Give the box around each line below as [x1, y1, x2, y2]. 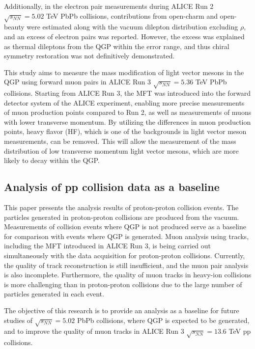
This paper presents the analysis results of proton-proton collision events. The [4, 202, 239, 213]
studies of [4, 315, 33, 325]
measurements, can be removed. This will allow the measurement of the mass [4, 136, 236, 146]
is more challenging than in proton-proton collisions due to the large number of [4, 279, 242, 289]
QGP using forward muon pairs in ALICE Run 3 [4, 77, 151, 87]
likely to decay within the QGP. [4, 155, 100, 165]
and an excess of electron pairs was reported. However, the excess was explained [4, 31, 245, 41]
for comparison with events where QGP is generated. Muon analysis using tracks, [4, 231, 249, 241]
